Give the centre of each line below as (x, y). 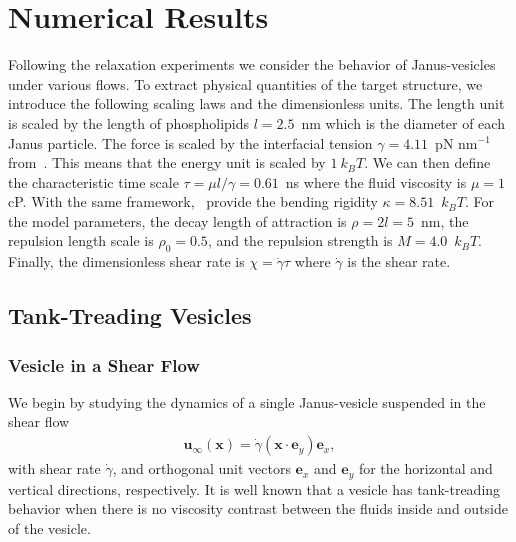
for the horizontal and (425, 468)
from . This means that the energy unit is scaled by (167, 162)
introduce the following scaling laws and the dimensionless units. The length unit (256, 103)
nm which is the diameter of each (403, 122)
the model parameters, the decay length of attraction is (177, 220)
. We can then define (427, 162)
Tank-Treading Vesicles (130, 315)
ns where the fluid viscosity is (376, 181)
